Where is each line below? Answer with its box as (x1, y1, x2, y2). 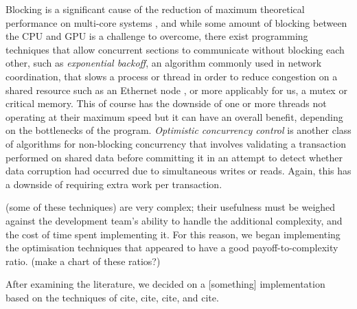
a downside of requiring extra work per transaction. (5, 176, 222, 191)
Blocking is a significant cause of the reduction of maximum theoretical (5, 2, 305, 16)
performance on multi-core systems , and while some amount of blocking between (5, 15, 347, 30)
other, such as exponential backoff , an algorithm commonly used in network (5, 56, 322, 70)
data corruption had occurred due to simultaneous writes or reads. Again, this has (5, 163, 352, 178)
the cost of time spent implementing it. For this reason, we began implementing (5, 227, 341, 241)
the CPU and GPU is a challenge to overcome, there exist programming (5, 29, 308, 43)
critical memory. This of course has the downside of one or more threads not (5, 96, 327, 111)
